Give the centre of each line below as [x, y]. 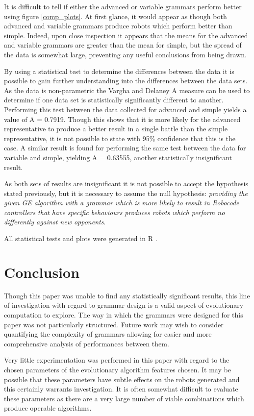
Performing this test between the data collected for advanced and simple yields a [125, 109]
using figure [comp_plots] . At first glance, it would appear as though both [115, 16]
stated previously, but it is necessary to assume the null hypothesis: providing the [126, 193]
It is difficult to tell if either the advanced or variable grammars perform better [123, 6]
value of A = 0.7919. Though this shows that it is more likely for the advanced [122, 119]
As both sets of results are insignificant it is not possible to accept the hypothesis [126, 184]
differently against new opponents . [55, 222]
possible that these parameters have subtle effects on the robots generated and [122, 379]
